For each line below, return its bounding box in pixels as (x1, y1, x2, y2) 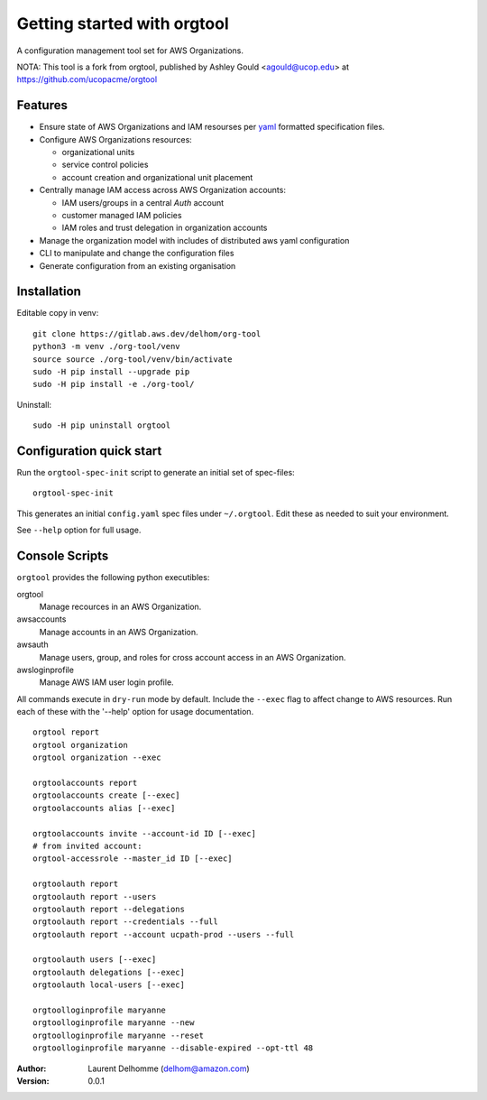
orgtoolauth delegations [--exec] (32, 966, 185, 977)
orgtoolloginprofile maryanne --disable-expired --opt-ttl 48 (32, 1043, 314, 1053)
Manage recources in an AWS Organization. (39, 601, 202, 612)
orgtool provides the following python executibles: (16, 572, 210, 583)
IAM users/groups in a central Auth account (61, 197, 225, 208)
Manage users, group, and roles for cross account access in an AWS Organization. (39, 652, 346, 662)
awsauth (16, 639, 49, 650)
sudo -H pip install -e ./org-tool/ (32, 379, 195, 390)
